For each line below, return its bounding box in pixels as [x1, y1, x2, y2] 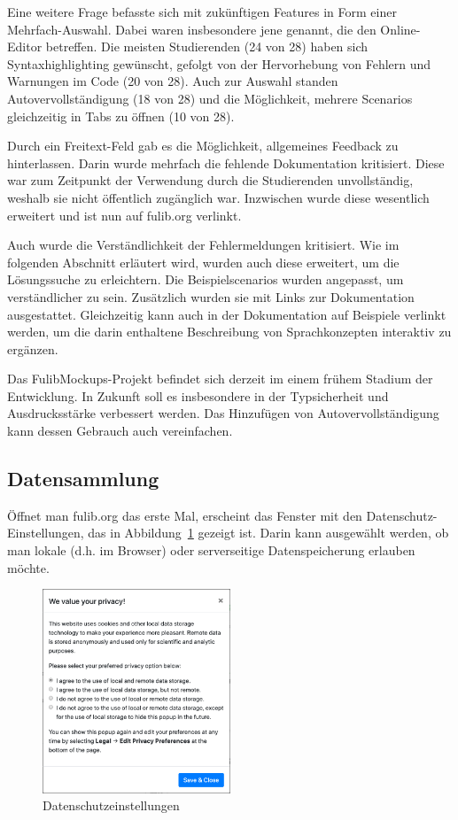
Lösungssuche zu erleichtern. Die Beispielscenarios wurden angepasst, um [7, 270, 404, 289]
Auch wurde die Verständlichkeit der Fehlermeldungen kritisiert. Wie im [7, 236, 400, 254]
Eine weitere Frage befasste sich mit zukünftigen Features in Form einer [7, 3, 397, 20]
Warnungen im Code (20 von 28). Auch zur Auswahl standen [7, 72, 338, 90]
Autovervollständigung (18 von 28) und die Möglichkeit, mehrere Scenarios [7, 89, 413, 107]
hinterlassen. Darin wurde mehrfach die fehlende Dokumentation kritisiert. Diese [7, 153, 445, 172]
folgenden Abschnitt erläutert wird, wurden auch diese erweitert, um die [7, 252, 400, 271]
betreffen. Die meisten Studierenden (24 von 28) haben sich [45, 37, 369, 56]
